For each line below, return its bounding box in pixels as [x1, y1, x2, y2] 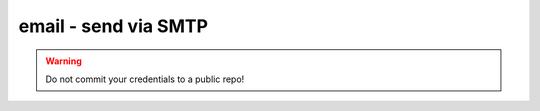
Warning [45, 55, 82, 67]
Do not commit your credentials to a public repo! [45, 73, 245, 85]
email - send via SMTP [18, 15, 209, 37]
